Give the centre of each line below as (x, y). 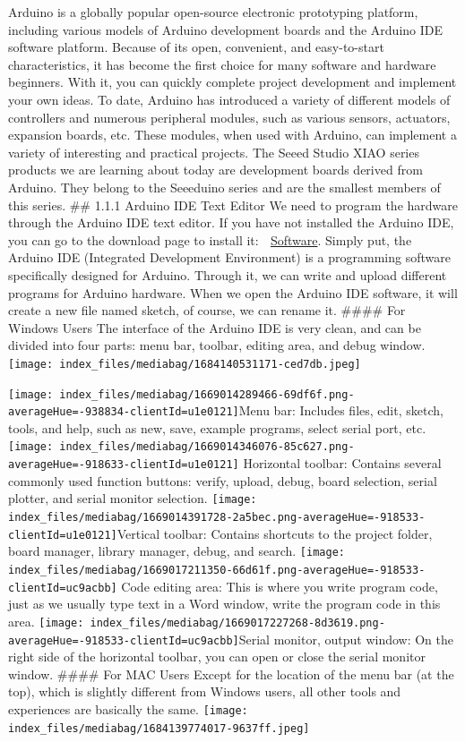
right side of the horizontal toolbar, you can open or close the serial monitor (217, 657)
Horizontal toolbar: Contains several (342, 463)
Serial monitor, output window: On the (346, 639)
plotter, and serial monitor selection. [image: (133, 498)
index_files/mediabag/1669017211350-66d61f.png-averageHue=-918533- (217, 570)
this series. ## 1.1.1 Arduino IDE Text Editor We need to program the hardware (233, 205)
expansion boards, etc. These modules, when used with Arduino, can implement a (232, 135)
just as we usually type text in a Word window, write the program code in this (224, 604)
